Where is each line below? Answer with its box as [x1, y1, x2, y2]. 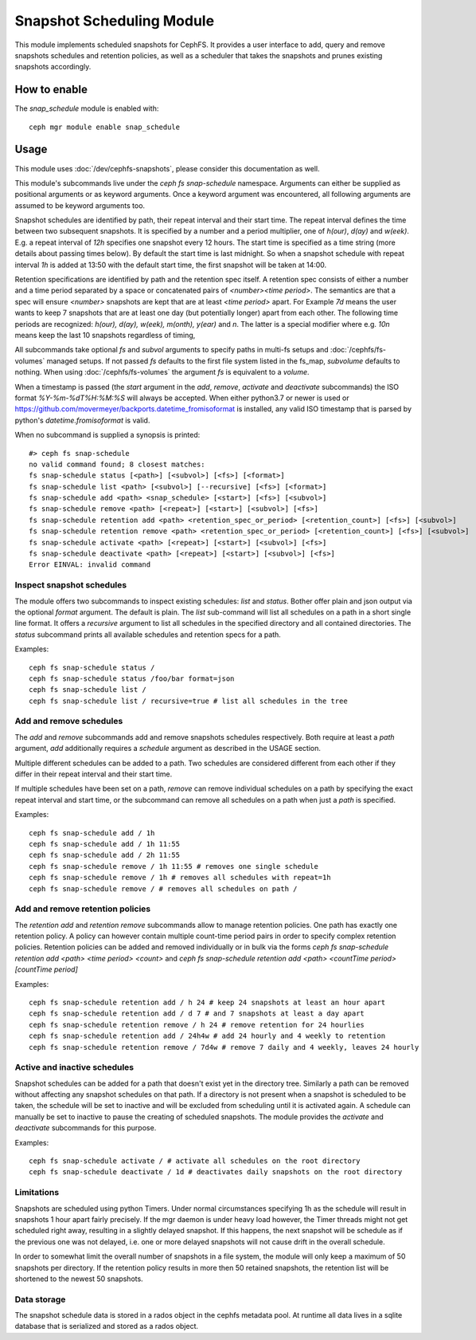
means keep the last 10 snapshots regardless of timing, [14, 331, 196, 340]
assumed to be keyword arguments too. [14, 200, 146, 210]
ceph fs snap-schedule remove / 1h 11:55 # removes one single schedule [29, 862, 318, 870]
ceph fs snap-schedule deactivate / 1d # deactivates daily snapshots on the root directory [29, 1168, 403, 1177]
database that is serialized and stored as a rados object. [14, 1322, 199, 1331]
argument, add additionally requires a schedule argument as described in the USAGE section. [14, 744, 322, 753]
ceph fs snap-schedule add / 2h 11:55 [29, 851, 181, 860]
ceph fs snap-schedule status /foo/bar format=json [29, 674, 235, 683]
